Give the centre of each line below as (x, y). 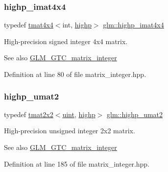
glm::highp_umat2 (135, 114)
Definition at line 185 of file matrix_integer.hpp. (77, 163)
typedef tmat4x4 (29, 25)
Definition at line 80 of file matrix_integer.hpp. (75, 74)
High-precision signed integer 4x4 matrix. (66, 41)
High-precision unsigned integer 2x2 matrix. (70, 131)
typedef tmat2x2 (29, 114)
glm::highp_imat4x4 (133, 25)
